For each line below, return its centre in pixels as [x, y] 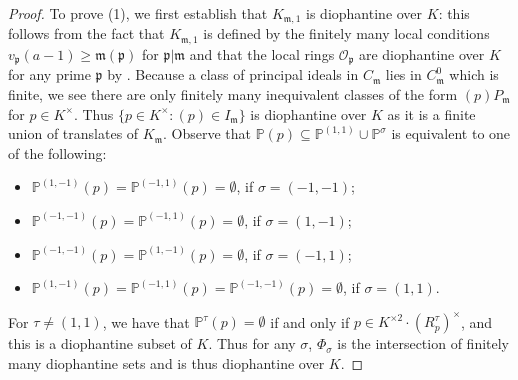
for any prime [49, 74]
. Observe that [206, 133]
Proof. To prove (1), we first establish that [138, 13]
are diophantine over [421, 53]
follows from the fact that [86, 33]
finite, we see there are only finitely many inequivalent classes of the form [233, 93]
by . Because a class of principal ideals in [233, 74]
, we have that [146, 321]
